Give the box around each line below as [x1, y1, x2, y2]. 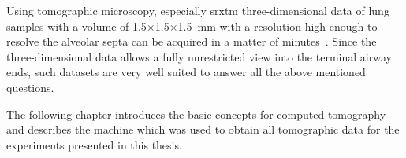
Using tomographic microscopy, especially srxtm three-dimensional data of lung [6, 2, 389, 18]
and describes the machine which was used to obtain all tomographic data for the [6, 121, 400, 138]
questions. [6, 79, 54, 95]
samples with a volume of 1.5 [6, 17, 147, 34]
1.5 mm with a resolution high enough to [177, 17, 378, 34]
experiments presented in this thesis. [6, 136, 182, 152]
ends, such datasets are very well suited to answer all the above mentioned [6, 64, 366, 80]
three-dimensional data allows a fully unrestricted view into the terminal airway [6, 48, 392, 64]
